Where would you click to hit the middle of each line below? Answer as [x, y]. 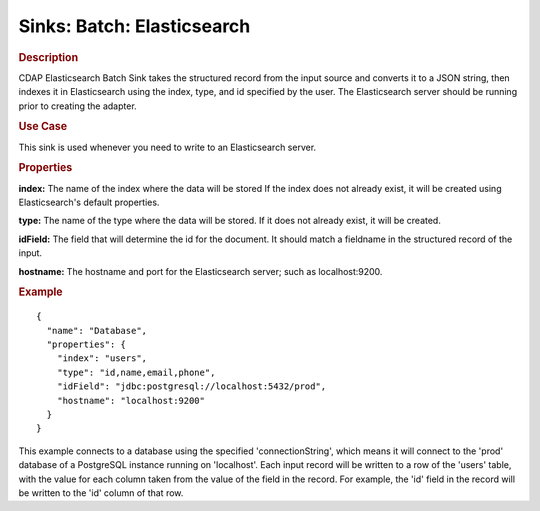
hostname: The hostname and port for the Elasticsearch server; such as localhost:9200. [200, 271]
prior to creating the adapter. [77, 106]
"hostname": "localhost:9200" [130, 400]
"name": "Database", [97, 330]
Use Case [43, 127]
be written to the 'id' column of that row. [101, 492]
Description [48, 57]
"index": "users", [102, 358]
